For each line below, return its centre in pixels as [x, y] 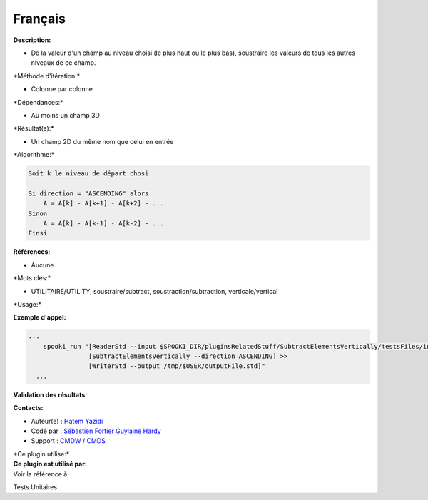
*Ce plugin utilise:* [41, 454]
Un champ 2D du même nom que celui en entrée [102, 141]
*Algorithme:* [34, 155]
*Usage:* [27, 304]
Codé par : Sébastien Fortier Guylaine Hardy [96, 431]
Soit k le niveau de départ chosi [88, 174]
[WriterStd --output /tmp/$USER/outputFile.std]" [177, 366]
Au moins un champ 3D [65, 115]
